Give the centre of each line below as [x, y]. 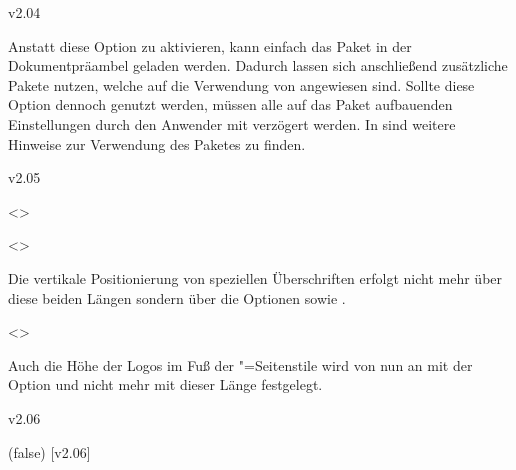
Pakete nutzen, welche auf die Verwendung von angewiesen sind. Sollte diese [241, 84]
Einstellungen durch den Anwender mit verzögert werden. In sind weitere [232, 123]
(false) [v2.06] [49, 451]
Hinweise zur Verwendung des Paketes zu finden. [157, 143]
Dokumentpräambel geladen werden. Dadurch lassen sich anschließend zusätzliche [258, 65]
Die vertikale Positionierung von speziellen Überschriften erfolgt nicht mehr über [255, 277]
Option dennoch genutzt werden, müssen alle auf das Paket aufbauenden [230, 104]
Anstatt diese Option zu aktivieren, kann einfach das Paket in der [210, 45]
